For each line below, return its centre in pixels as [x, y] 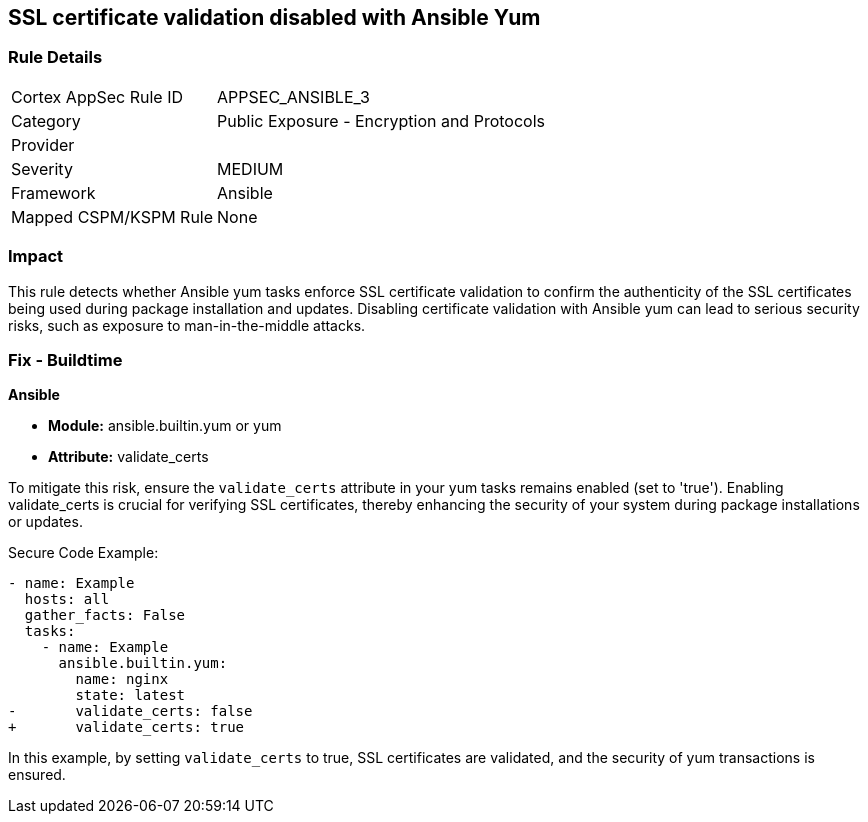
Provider [43, 144]
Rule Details [55, 57]
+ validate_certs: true [126, 727]
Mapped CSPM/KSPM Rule [112, 216]
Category [46, 120]
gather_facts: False [105, 615]
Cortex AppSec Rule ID [97, 96]
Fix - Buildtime [65, 359]
